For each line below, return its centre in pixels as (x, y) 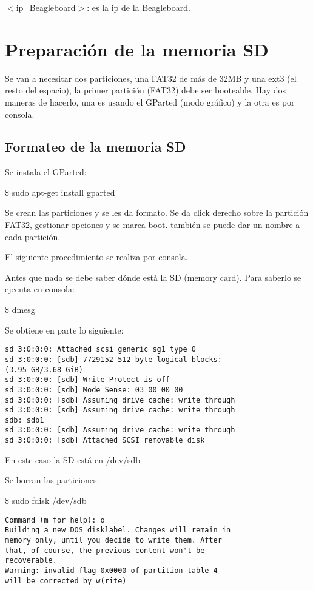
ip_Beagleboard (46, 7)
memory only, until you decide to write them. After (113, 540)
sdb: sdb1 (25, 420)
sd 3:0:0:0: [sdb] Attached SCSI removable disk (105, 441)
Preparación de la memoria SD (137, 49)
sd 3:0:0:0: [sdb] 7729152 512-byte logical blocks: (113, 359)
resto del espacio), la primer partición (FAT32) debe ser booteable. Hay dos (146, 90)
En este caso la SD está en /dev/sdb (73, 459)
